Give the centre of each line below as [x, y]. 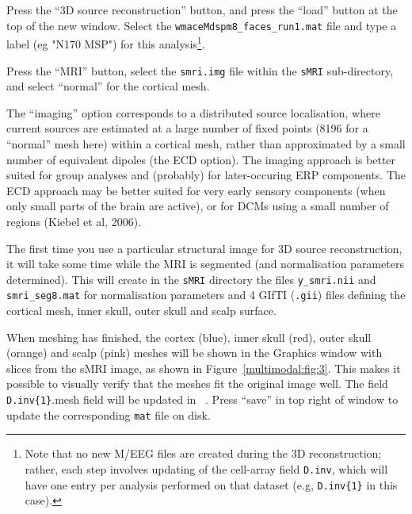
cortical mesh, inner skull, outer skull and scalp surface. [141, 310]
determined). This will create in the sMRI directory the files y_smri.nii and [191, 279]
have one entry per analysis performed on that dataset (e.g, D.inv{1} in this [211, 484]
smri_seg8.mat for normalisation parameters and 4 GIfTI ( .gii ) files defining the [206, 295]
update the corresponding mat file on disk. [109, 414]
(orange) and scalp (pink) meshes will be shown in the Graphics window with [195, 353]
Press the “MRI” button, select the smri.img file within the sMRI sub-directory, [200, 70]
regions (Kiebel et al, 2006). [74, 221]
